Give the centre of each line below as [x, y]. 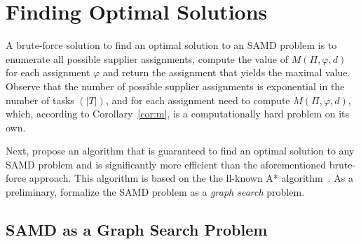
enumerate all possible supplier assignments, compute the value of [147, 58]
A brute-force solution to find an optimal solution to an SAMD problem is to [171, 45]
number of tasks [40, 100]
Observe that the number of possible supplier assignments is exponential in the [175, 86]
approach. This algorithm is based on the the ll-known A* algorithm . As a [191, 178]
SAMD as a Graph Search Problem [137, 230]
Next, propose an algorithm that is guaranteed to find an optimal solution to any [180, 151]
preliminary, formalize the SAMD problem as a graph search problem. [155, 192]
